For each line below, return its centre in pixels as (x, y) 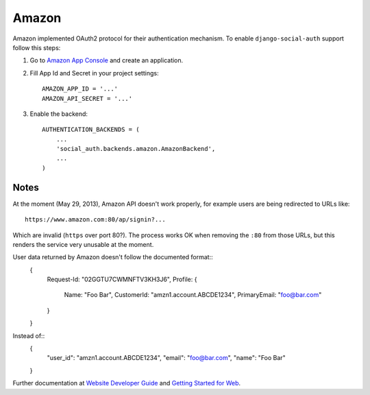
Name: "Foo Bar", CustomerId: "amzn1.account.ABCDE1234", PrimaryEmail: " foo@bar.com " (193, 295)
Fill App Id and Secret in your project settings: (94, 73)
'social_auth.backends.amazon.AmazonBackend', (136, 149)
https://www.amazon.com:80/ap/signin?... (95, 220)
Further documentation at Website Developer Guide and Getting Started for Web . (127, 383)
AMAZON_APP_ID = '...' (80, 89)
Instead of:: (29, 335)
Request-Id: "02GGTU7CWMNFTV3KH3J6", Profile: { (122, 279)
